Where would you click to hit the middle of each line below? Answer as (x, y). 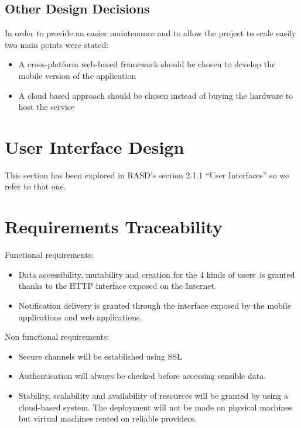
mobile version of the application (77, 75)
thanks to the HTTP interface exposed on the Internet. (117, 286)
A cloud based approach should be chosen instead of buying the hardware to (156, 95)
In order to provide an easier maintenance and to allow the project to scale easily (150, 33)
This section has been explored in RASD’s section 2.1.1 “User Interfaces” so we (147, 175)
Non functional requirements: (57, 336)
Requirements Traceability (114, 227)
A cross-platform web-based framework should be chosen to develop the (147, 64)
